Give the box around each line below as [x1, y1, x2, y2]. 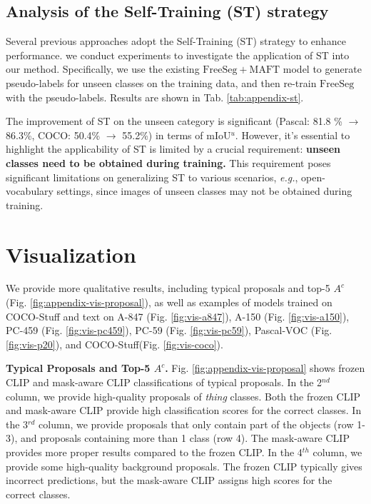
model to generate [283, 61, 362, 76]
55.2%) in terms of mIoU [122, 127, 231, 142]
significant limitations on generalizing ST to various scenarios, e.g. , [6, 169, 298, 184]
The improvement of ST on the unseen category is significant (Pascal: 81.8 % [6, 114, 342, 128]
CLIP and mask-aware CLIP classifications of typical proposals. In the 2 [6, 375, 322, 390]
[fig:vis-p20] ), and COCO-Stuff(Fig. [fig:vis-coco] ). [6, 336, 223, 351]
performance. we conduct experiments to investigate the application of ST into [6, 47, 350, 62]
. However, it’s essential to [235, 127, 350, 142]
